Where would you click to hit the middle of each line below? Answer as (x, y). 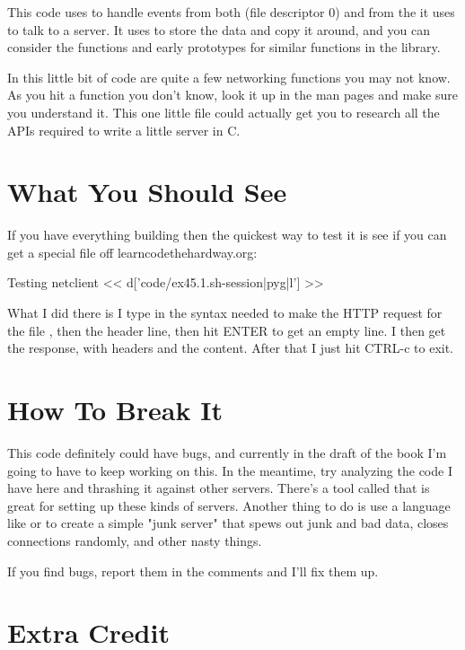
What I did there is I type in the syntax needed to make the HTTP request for (225, 313)
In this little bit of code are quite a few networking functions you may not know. (229, 77)
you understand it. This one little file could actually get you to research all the (224, 112)
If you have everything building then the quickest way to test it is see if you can (227, 235)
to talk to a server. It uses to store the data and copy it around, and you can (219, 29)
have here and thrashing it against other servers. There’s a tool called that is (219, 488)
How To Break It (115, 410)
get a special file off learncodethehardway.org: (132, 252)
